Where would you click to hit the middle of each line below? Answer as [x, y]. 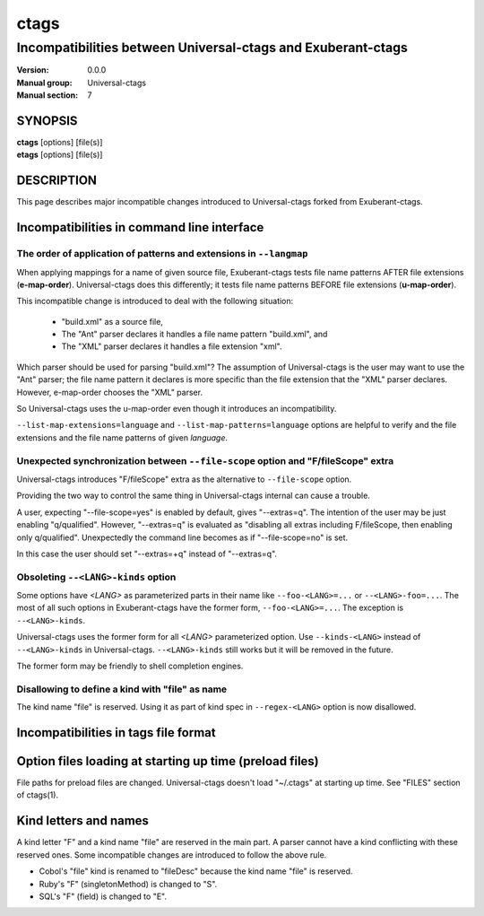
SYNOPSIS [47, 121]
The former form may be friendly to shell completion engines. [130, 666]
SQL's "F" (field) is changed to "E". [103, 896]
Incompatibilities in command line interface [140, 227]
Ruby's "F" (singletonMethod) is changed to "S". [128, 884]
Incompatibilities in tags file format [116, 733]
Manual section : [48, 95]
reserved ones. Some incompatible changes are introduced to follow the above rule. [172, 855]
